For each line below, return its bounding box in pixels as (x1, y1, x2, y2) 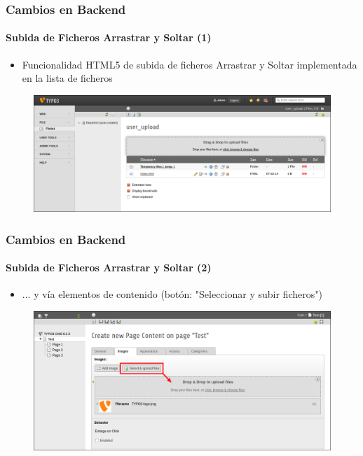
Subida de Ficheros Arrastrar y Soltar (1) (6, 30, 212, 45)
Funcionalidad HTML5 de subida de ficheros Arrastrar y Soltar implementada (22, 57, 357, 71)
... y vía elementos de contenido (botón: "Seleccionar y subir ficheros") (22, 287, 322, 301)
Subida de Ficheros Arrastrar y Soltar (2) (6, 260, 212, 275)
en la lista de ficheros (22, 71, 113, 85)
